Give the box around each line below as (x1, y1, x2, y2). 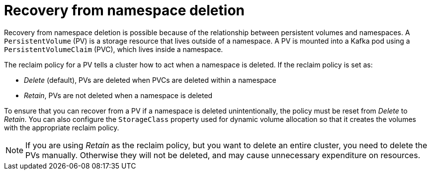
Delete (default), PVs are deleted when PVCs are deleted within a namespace (24, 75, 276, 84)
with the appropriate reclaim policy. (4, 123, 119, 132)
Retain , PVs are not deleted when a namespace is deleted (24, 91, 213, 100)
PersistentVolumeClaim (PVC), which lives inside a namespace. (4, 45, 223, 54)
